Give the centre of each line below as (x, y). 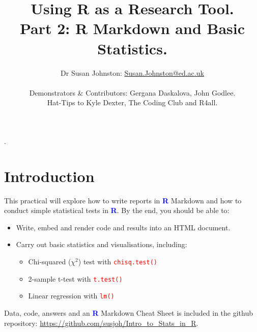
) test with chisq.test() (118, 261)
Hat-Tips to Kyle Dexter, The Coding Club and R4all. (132, 102)
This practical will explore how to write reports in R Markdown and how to (123, 200)
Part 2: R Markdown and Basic (132, 28)
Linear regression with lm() (71, 296)
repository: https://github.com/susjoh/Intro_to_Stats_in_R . (101, 323)
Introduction (49, 176)
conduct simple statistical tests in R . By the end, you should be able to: (117, 210)
